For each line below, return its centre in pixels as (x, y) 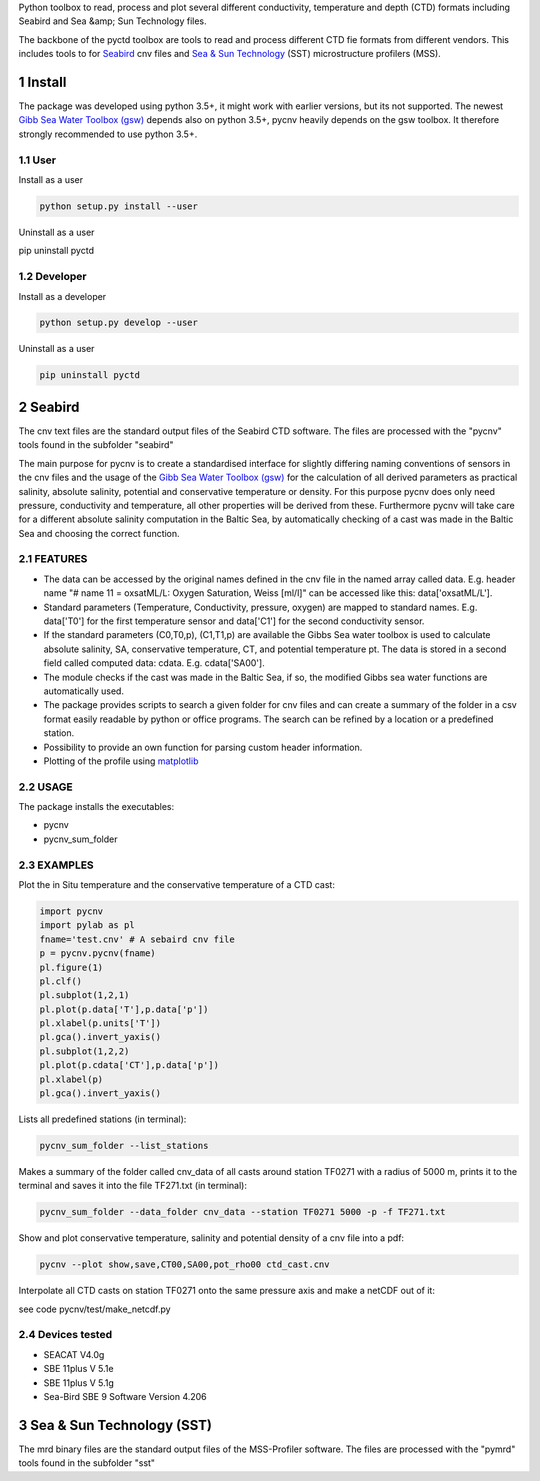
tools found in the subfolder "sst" (86, 1463)
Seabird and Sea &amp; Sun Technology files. (112, 21)
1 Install (42, 81)
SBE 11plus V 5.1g (79, 1382)
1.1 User (37, 160)
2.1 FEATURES (53, 559)
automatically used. (84, 691)
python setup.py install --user (119, 206)
